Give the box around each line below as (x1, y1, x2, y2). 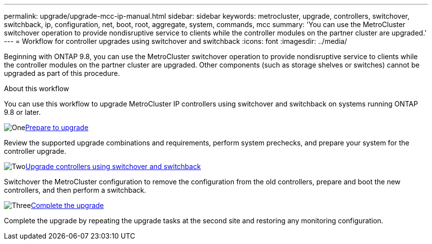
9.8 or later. (4, 108, 41, 116)
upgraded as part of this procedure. (4, 69, 120, 77)
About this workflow (4, 84, 69, 93)
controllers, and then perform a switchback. (4, 186, 146, 194)
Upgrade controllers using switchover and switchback (25, 162, 201, 171)
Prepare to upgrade (25, 123, 89, 132)
